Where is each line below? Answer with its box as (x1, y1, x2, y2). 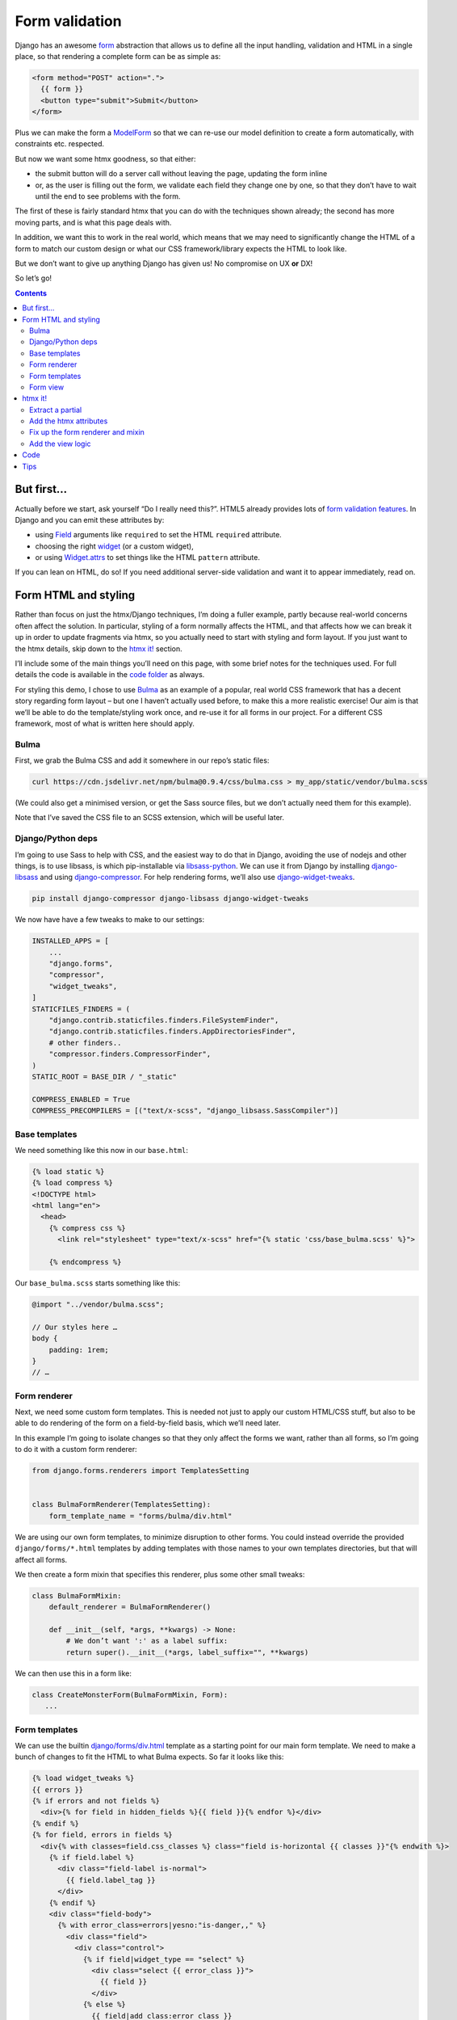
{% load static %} (31, 1167, 105, 1176)
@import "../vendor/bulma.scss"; (31, 1299, 165, 1309)
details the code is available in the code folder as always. (15, 670, 205, 680)
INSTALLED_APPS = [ (31, 936, 109, 945)
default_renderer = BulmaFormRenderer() (48, 1602, 212, 1612)
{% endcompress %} (48, 1257, 122, 1266)
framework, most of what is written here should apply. (15, 718, 195, 728)
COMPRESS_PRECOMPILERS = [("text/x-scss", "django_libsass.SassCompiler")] (31, 1106, 339, 1115)
